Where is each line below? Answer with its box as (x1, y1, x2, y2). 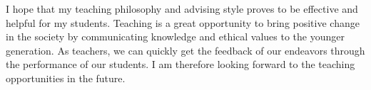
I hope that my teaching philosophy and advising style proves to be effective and (6, 1, 358, 16)
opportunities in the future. (6, 70, 126, 85)
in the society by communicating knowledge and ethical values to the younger (6, 29, 345, 44)
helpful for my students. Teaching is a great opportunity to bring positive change (6, 15, 360, 30)
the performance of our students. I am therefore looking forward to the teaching (6, 57, 355, 72)
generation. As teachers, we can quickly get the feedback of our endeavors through (6, 43, 365, 57)
